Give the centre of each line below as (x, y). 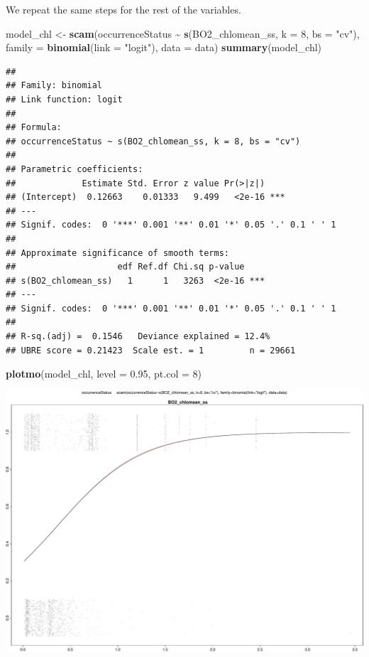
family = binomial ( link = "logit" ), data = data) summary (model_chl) (164, 47)
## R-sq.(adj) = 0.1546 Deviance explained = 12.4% (138, 337)
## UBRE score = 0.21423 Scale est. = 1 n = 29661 (151, 350)
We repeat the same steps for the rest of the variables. (123, 9)
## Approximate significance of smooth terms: (117, 253)
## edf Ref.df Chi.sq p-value (125, 267)
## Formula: (34, 128)
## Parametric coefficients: (75, 169)
